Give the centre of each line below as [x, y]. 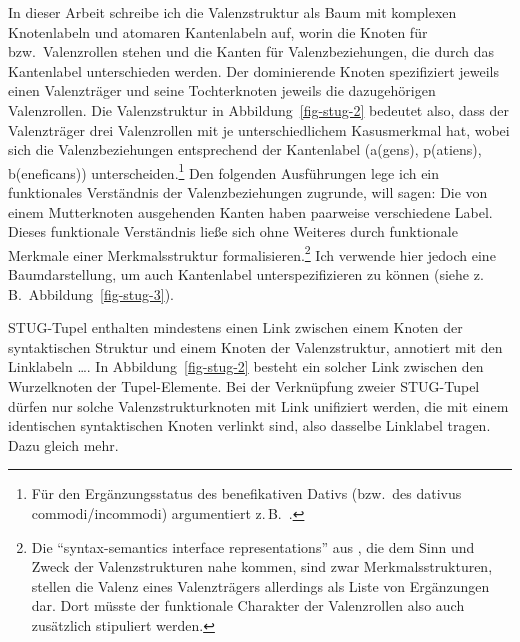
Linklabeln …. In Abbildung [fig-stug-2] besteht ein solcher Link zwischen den [246, 366]
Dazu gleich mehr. [63, 444]
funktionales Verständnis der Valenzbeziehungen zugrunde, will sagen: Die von [248, 192]
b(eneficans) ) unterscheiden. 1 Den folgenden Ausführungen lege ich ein [224, 171]
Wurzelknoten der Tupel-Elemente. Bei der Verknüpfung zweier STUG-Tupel [244, 386]
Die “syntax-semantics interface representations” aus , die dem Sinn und [253, 546]
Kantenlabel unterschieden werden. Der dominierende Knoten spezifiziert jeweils [254, 70]
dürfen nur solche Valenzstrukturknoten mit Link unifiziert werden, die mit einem [258, 405]
